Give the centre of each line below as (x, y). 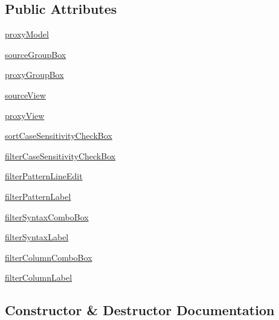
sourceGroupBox (36, 54)
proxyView (25, 115)
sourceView (25, 94)
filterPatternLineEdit (44, 176)
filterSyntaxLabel (37, 237)
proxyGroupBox (34, 75)
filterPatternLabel (38, 196)
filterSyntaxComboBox (47, 216)
